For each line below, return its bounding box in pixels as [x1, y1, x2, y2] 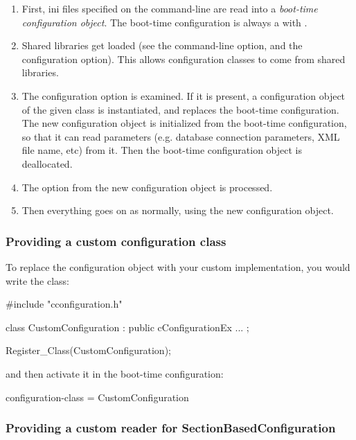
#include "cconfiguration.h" [6, 297, 123, 311]
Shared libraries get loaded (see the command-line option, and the [21, 38, 303, 53]
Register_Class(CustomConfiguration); [6, 343, 171, 358]
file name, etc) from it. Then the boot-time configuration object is [21, 143, 303, 157]
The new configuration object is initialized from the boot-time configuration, [21, 116, 347, 130]
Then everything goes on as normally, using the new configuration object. [21, 203, 334, 218]
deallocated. [21, 156, 73, 170]
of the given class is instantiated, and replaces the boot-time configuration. [21, 102, 339, 116]
